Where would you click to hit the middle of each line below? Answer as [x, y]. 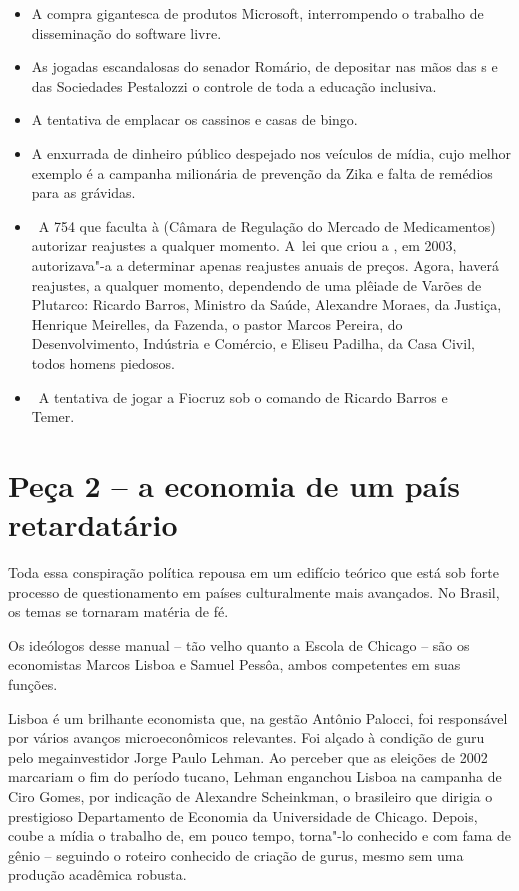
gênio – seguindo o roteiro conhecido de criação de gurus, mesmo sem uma [236, 854]
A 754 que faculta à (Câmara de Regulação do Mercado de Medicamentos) [267, 225]
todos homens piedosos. [103, 362]
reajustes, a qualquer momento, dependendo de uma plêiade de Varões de [256, 284]
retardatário [93, 524]
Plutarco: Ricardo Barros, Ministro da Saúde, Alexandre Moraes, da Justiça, [266, 304]
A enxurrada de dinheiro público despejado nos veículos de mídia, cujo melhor [271, 152]
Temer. [53, 416]
